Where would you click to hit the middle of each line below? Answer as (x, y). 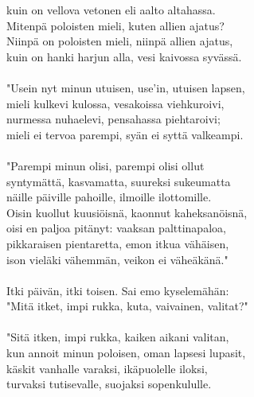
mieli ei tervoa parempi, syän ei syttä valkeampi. (125, 134)
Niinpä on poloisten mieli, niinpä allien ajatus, (120, 41)
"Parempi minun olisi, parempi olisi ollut (106, 165)
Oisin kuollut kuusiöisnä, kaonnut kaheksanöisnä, (127, 212)
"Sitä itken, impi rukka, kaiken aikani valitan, (118, 337)
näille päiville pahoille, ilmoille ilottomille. (109, 197)
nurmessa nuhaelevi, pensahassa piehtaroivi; (113, 119)
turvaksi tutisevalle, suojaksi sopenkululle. (109, 384)
